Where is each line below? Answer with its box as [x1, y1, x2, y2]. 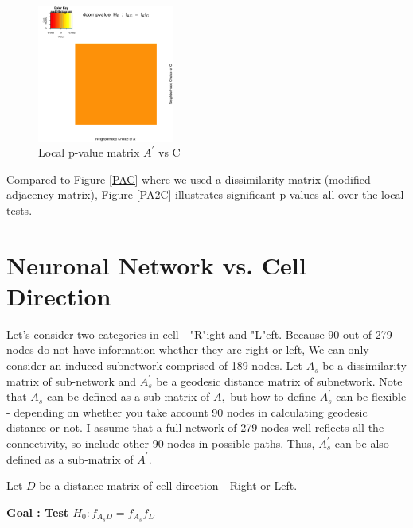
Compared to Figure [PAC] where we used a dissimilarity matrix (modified [6, 170, 371, 187]
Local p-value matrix [38, 144, 140, 161]
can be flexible [336, 388, 407, 405]
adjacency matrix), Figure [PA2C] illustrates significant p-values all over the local [6, 186, 404, 203]
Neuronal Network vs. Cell [6, 248, 306, 281]
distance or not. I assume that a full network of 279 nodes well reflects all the [6, 419, 384, 436]
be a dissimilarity [322, 357, 407, 374]
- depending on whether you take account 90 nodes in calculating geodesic [6, 403, 368, 420]
